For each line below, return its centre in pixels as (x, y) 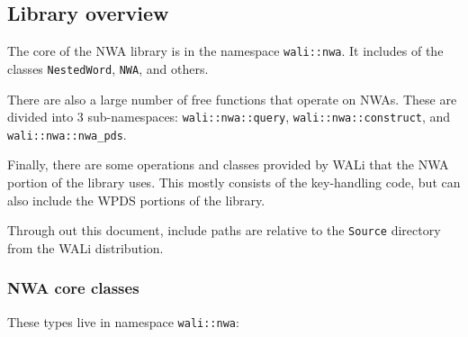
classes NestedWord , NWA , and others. (108, 68)
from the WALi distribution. (85, 247)
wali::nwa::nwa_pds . (67, 134)
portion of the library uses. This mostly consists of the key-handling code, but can (234, 182)
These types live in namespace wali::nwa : (123, 321)
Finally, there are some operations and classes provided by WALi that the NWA (228, 164)
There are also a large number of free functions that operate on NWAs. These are (232, 99)
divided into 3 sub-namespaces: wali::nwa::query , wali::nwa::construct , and (229, 117)
